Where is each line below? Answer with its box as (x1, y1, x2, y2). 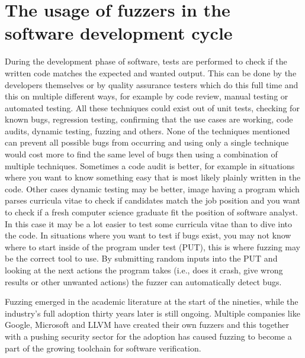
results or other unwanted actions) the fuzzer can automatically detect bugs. (5, 275, 282, 288)
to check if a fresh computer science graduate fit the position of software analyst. (5, 206, 298, 218)
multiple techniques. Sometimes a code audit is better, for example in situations (5, 159, 295, 172)
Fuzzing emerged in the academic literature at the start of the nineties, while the (5, 295, 298, 308)
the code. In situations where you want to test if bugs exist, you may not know (5, 229, 291, 241)
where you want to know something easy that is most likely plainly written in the (5, 171, 301, 183)
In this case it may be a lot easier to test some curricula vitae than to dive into (5, 217, 292, 230)
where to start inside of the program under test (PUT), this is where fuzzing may (5, 240, 300, 253)
